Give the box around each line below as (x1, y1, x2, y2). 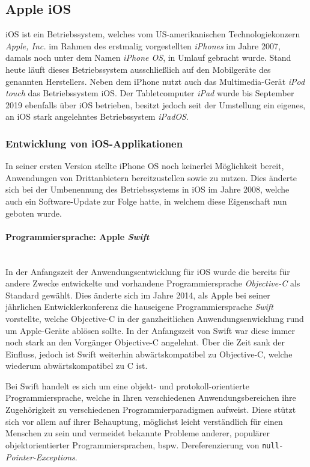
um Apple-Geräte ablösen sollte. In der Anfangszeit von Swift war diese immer (5, 324, 295, 336)
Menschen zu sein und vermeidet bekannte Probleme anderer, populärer (5, 427, 270, 439)
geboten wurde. (5, 206, 62, 219)
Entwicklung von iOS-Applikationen (5, 135, 183, 150)
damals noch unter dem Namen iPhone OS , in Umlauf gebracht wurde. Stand (5, 51, 291, 64)
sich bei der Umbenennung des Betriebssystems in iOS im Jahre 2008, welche (5, 183, 290, 196)
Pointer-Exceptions (5, 450, 75, 463)
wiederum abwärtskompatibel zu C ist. (5, 359, 148, 372)
